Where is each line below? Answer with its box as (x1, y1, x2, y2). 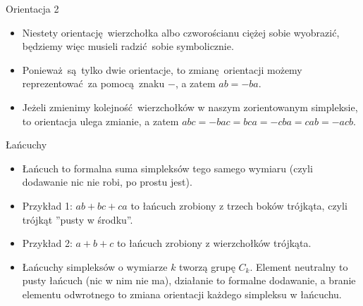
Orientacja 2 (6, 1, 59, 15)
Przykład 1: (22, 198, 73, 212)
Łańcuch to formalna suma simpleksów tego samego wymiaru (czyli (22, 160, 313, 175)
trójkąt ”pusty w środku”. (22, 212, 133, 227)
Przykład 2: (22, 236, 73, 250)
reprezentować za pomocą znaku (22, 76, 165, 91)
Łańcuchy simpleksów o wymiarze (22, 259, 168, 274)
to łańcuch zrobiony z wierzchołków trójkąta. (116, 236, 312, 250)
